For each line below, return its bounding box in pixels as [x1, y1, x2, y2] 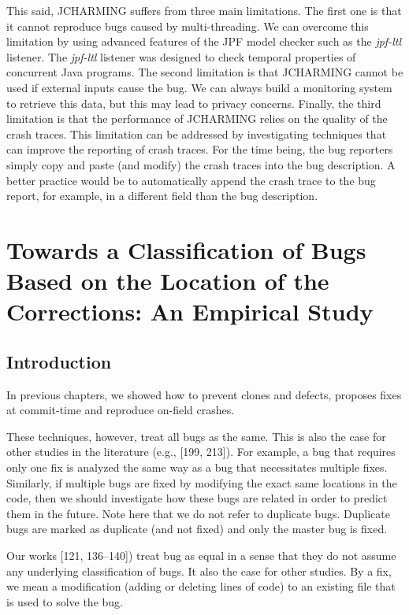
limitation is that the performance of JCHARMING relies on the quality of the [6, 110, 388, 127]
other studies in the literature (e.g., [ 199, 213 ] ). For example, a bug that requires [6, 443, 396, 460]
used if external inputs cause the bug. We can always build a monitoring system [6, 79, 392, 95]
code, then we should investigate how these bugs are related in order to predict [6, 490, 388, 506]
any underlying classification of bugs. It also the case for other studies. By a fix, [6, 562, 392, 579]
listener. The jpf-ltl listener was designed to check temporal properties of [6, 48, 356, 65]
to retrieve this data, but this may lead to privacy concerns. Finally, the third [6, 94, 381, 111]
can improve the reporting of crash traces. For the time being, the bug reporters [6, 141, 393, 157]
